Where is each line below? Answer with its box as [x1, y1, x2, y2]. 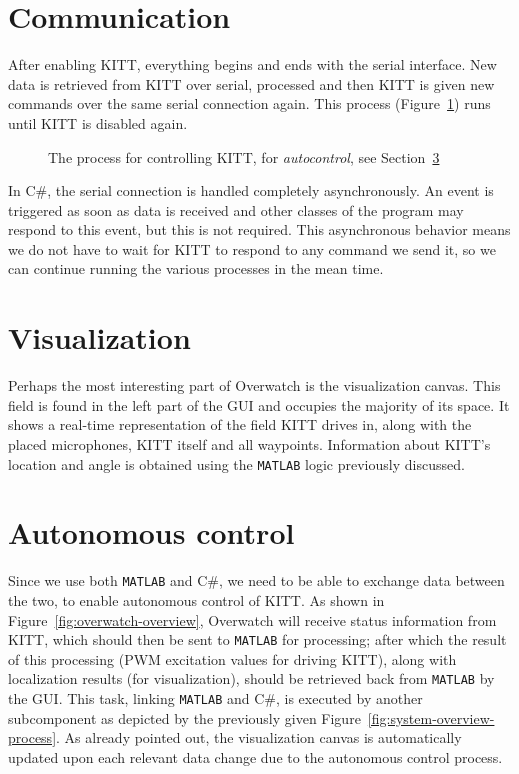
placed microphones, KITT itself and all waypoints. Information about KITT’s [8, 433, 491, 454]
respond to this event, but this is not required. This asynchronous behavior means [8, 219, 511, 240]
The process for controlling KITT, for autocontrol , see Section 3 [48, 146, 440, 167]
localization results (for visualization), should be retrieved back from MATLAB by [8, 668, 495, 689]
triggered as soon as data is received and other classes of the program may [8, 199, 464, 220]
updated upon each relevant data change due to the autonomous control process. [8, 746, 503, 767]
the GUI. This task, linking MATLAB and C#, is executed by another [8, 688, 423, 709]
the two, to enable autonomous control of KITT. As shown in [8, 590, 385, 610]
